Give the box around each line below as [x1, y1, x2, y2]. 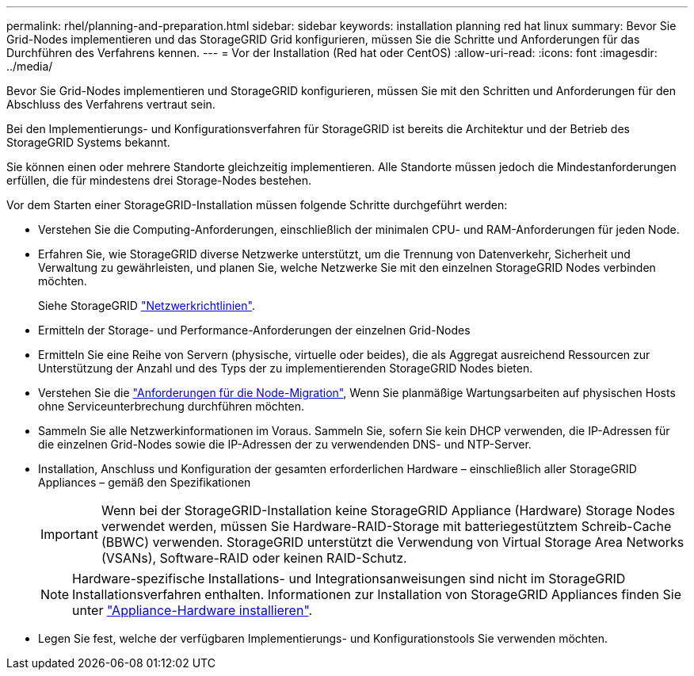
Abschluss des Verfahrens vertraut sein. [6, 97, 215, 111]
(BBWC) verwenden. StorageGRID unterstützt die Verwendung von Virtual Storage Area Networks [101, 534, 684, 550]
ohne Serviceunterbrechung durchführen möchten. [38, 399, 305, 413]
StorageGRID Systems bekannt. [6, 136, 170, 149]
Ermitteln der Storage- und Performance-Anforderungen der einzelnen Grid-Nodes [38, 323, 471, 337]
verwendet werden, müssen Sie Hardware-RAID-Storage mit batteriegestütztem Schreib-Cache [101, 518, 672, 534]
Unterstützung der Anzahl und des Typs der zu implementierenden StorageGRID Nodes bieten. [38, 361, 533, 375]
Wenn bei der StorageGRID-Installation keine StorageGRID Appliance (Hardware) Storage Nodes [101, 502, 675, 518]
